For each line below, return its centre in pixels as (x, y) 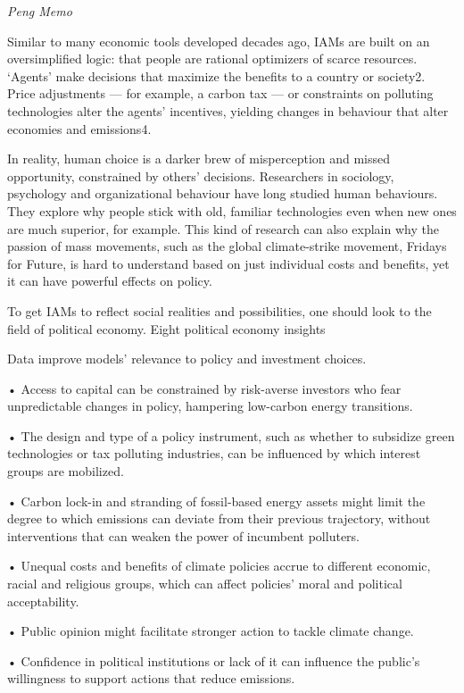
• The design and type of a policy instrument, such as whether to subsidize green (231, 435)
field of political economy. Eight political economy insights (166, 328)
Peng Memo (40, 11)
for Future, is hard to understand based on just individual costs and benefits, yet (228, 263)
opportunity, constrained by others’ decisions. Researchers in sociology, (201, 175)
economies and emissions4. (79, 128)
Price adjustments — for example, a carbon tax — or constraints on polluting (220, 93)
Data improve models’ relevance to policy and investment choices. (187, 359)
